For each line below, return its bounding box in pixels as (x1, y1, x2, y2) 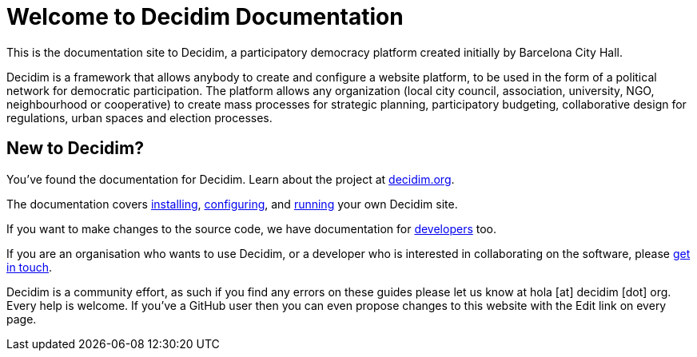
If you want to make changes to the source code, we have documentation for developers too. (6, 221, 497, 236)
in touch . (6, 260, 53, 274)
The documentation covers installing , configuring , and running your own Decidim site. (6, 196, 458, 211)
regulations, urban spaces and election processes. (6, 110, 273, 125)
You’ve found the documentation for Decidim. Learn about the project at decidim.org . (6, 172, 455, 186)
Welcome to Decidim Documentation (6, 3, 404, 30)
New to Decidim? (6, 138, 144, 159)
